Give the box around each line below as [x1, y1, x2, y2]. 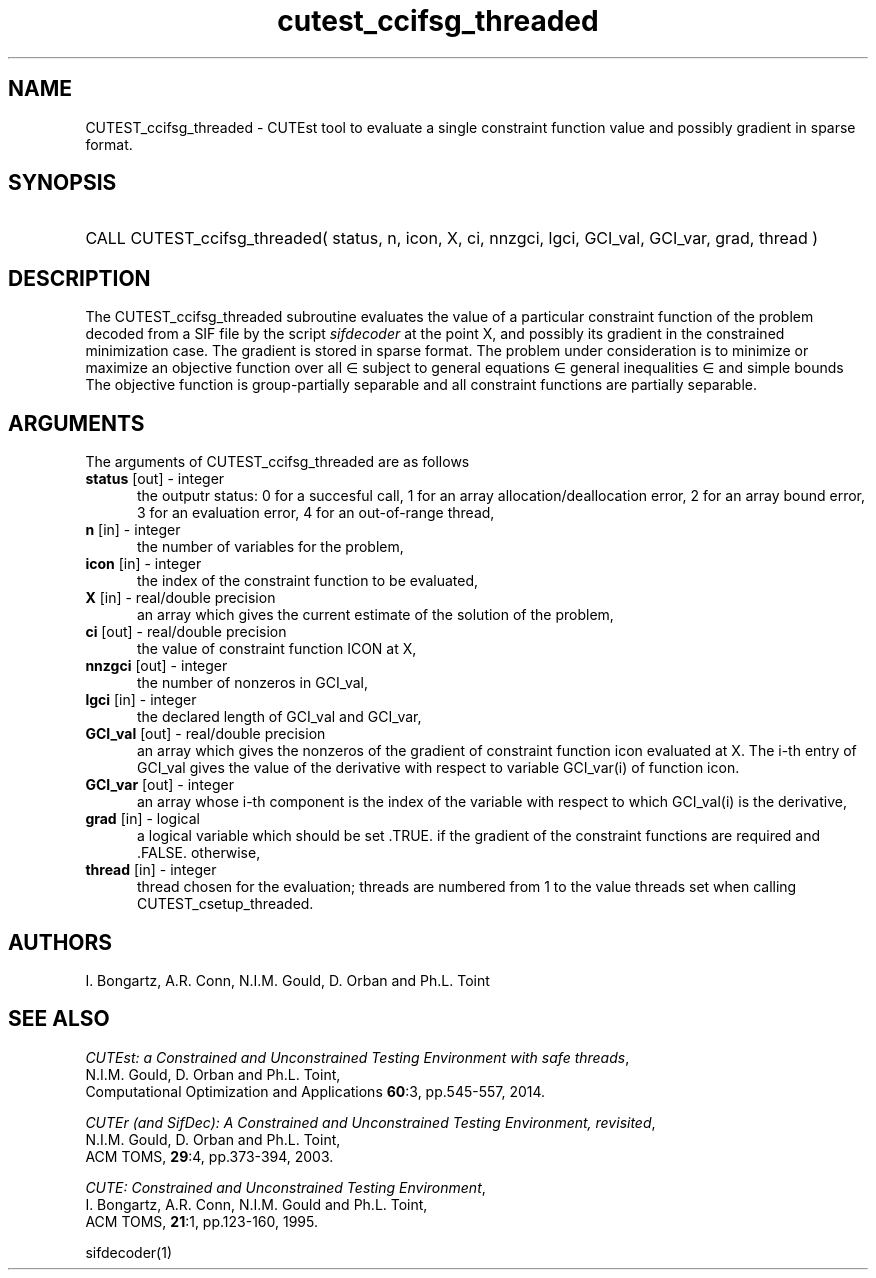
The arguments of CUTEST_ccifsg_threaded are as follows [85, 453, 470, 471]
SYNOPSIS [8, 170, 117, 196]
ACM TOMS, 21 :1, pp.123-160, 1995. [85, 1212, 319, 1230]
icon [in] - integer [85, 555, 202, 573]
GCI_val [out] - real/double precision [85, 725, 326, 743]
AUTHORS [8, 929, 113, 955]
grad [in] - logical [85, 810, 200, 828]
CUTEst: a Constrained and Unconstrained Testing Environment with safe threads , [85, 1048, 630, 1066]
